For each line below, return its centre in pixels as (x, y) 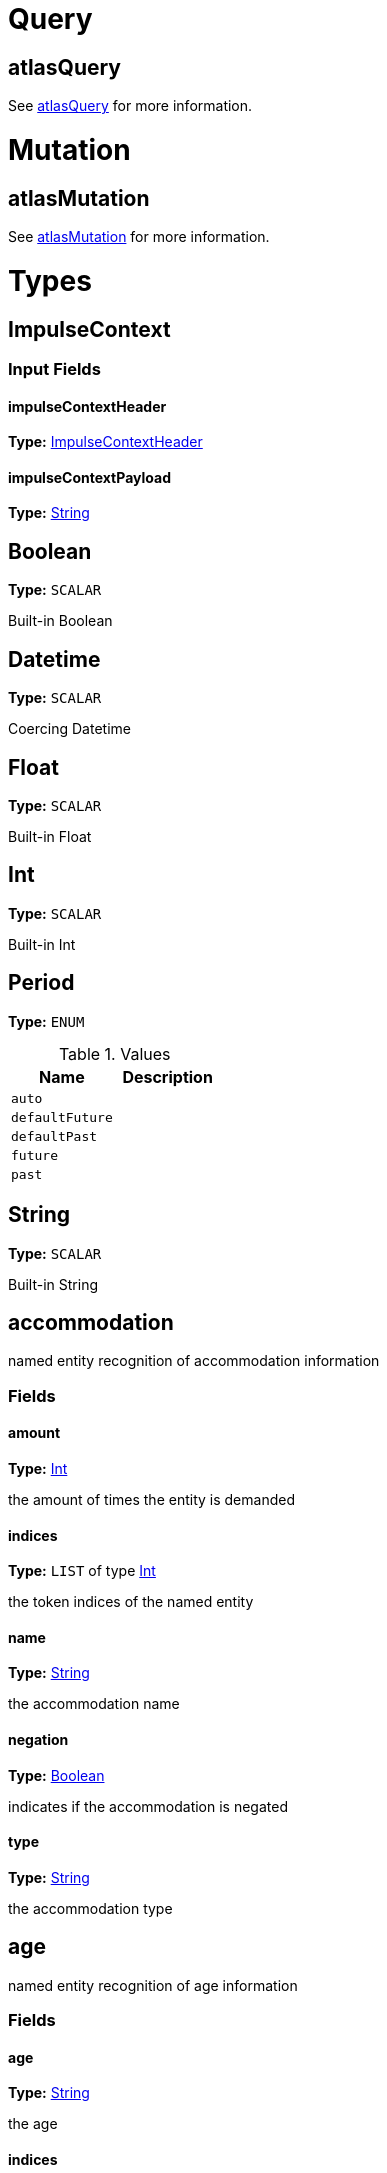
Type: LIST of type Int (82, 1571)
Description (167, 1076)
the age (33, 2124)
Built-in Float (50, 836)
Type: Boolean (56, 1775)
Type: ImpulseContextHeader (105, 442)
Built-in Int (42, 944)
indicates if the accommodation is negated (148, 1806)
